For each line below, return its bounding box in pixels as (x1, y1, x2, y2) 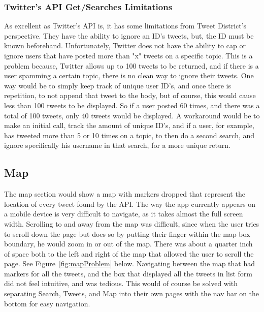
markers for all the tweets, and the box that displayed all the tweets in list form (4, 268, 252, 278)
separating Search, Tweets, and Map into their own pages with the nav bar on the (4, 288, 259, 299)
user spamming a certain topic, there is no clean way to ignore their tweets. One (4, 70, 254, 81)
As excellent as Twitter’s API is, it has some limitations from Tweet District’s (4, 20, 247, 31)
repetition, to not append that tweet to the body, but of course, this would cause (4, 90, 256, 101)
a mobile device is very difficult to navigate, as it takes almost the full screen (4, 208, 243, 219)
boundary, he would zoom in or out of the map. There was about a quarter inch (4, 238, 253, 249)
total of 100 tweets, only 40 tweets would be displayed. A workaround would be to (4, 110, 260, 120)
